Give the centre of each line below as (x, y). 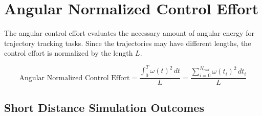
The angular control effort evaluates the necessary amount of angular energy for (129, 33)
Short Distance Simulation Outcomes (104, 107)
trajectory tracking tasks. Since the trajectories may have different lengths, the (128, 43)
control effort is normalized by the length (69, 53)
